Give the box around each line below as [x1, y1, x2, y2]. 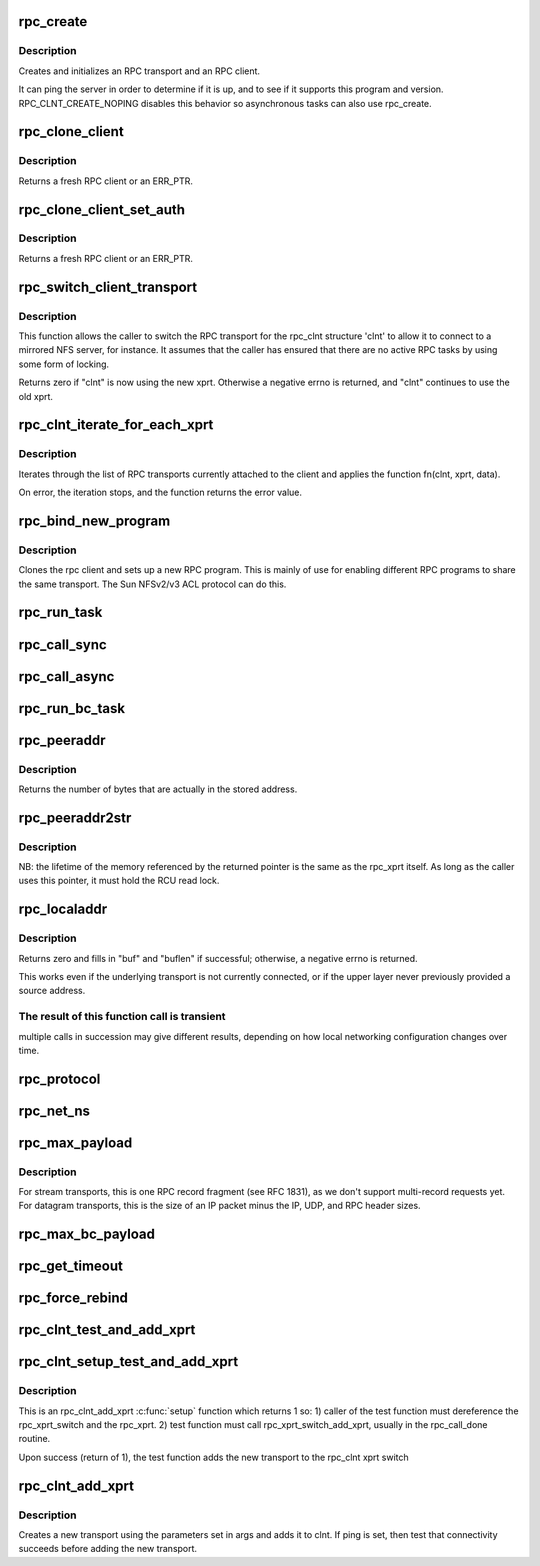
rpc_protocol [18, 1070, 101, 1087]
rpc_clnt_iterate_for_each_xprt [18, 416, 214, 434]
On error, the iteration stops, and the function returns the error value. [18, 486, 303, 499]
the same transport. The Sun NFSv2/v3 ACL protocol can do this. [18, 578, 287, 590]
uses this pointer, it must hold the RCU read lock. [18, 875, 220, 887]
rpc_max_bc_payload [18, 1226, 155, 1243]
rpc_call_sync [18, 636, 107, 653]
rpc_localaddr [18, 901, 108, 918]
